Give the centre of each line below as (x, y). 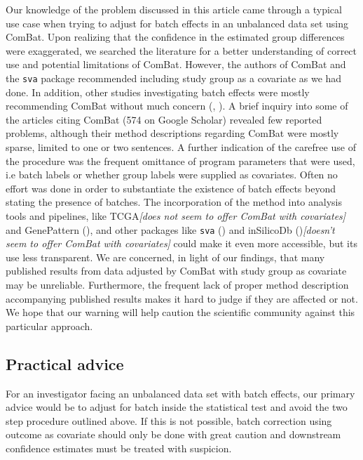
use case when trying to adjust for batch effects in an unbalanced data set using (177, 23)
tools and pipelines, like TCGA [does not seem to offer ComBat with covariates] (176, 215)
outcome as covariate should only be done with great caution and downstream (173, 434)
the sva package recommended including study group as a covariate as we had (174, 78)
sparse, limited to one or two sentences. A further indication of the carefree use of (181, 147)
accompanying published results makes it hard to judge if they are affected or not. (182, 298)
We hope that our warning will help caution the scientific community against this (180, 312)
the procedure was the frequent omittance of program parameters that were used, (180, 160)
